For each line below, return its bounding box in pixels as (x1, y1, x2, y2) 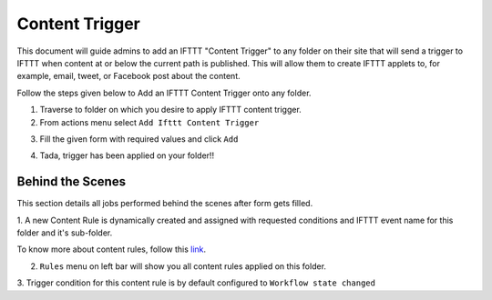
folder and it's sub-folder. (16, 227, 113, 238)
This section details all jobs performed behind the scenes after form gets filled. (16, 198, 313, 209)
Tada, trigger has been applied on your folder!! (39, 150, 214, 161)
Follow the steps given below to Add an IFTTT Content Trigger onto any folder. (16, 87, 312, 98)
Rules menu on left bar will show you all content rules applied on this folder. (39, 260, 327, 272)
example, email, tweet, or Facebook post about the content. (16, 71, 241, 82)
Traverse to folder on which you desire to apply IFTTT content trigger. (39, 105, 302, 115)
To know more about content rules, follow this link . (16, 244, 207, 255)
